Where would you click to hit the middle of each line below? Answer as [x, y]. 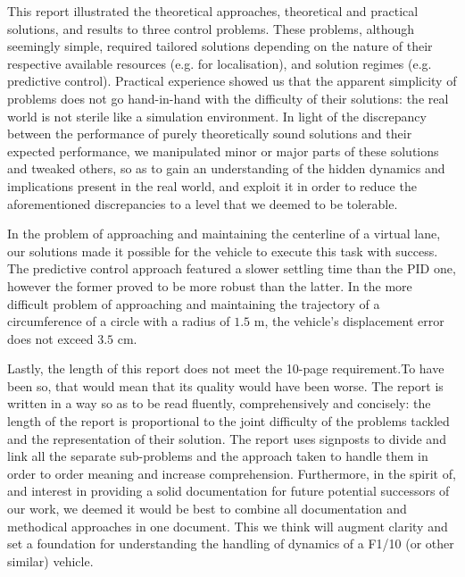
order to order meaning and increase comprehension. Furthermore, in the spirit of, [232, 473]
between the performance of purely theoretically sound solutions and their [210, 134]
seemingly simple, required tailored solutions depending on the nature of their [220, 46]
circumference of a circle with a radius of [119, 321]
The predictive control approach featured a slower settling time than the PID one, [232, 268]
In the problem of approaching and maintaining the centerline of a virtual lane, [224, 234]
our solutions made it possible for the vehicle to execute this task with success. [223, 251]
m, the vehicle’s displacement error [349, 321]
